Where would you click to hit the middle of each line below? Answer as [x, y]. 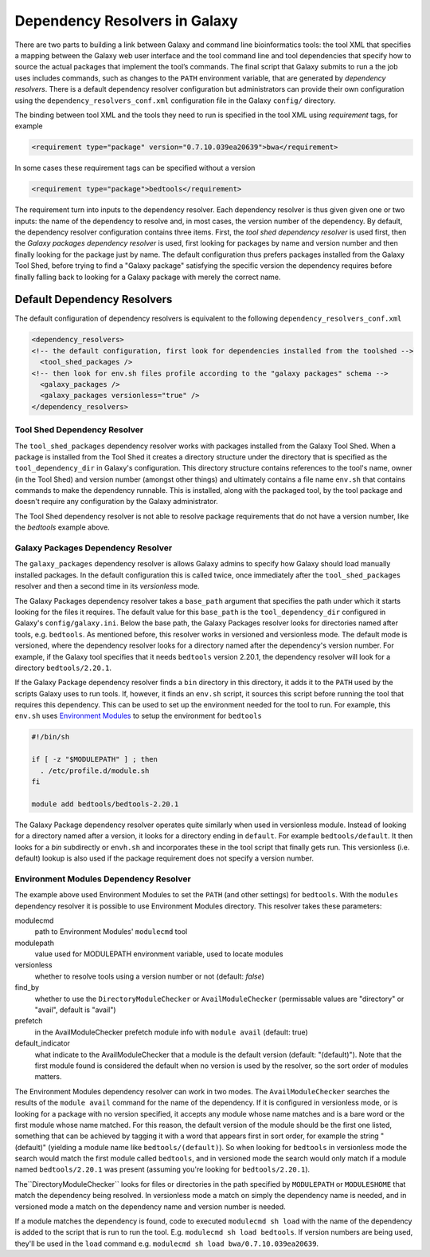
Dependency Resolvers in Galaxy [126, 21]
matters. [49, 1077]
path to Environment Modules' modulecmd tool [111, 932]
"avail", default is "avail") [75, 1010]
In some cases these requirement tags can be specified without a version [135, 168]
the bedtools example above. [63, 527]
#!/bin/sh [51, 737]
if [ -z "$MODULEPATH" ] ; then [95, 759]
